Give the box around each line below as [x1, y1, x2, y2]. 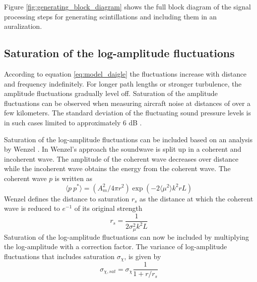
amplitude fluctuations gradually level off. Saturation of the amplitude [4, 88, 218, 98]
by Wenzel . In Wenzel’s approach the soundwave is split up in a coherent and [4, 144, 242, 154]
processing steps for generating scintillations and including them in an [4, 11, 217, 21]
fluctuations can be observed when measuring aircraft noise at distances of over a [4, 97, 251, 108]
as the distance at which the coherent [139, 193, 254, 203]
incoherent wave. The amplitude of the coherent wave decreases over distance [4, 153, 239, 164]
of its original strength [74, 203, 142, 213]
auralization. [4, 21, 42, 31]
